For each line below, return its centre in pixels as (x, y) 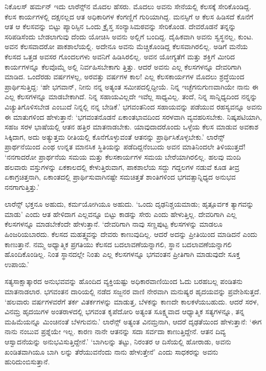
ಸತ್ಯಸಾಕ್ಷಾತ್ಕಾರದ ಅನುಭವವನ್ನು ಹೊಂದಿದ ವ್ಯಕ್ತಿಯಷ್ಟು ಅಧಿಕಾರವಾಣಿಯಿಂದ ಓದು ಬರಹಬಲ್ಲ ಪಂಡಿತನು (124, 281)
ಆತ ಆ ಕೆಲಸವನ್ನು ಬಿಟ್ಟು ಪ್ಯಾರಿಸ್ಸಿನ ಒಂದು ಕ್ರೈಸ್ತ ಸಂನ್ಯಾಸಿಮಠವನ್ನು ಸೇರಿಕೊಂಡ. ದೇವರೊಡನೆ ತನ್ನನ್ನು (120, 26)
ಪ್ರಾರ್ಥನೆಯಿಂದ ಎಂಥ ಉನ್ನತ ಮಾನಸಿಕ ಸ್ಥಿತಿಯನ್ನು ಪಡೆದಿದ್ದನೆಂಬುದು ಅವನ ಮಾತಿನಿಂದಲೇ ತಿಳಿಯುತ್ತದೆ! (125, 147)
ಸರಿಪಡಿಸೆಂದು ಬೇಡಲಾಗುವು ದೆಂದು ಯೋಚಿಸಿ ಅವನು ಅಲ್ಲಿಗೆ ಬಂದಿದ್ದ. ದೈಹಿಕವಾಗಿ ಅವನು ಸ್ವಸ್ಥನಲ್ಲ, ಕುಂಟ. (129, 36)
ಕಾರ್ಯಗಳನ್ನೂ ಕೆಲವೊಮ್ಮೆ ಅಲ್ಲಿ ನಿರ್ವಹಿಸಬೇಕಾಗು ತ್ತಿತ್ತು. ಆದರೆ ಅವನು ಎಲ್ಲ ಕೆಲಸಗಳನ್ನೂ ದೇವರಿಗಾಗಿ (123, 66)
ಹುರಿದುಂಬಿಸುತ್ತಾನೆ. (27, 362)
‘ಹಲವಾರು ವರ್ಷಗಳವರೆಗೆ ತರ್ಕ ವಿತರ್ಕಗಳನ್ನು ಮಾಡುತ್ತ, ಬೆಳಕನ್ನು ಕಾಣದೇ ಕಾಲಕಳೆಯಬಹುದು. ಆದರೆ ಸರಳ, (132, 301)
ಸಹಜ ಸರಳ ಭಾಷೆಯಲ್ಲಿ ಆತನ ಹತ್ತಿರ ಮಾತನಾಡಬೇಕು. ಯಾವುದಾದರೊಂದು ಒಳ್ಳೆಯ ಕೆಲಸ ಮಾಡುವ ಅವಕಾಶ (132, 127)
